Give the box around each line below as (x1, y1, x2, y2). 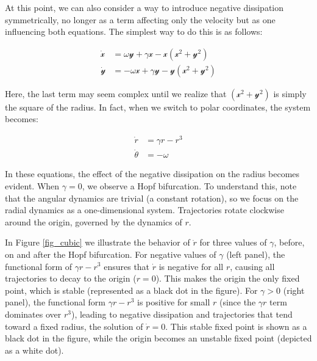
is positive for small (137, 296, 210, 308)
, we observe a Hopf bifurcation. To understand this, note (82, 179, 297, 192)
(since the (219, 296, 256, 308)
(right (283, 283, 305, 296)
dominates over (5, 307, 62, 320)
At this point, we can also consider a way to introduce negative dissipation (5, 1, 284, 13)
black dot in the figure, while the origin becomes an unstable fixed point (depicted (5, 332, 312, 345)
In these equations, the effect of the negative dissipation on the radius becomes (5, 167, 300, 180)
